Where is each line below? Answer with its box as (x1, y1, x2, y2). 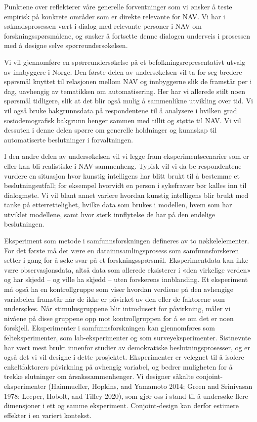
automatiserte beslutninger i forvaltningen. (4, 134, 133, 144)
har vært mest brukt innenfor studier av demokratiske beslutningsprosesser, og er (4, 342, 250, 352)
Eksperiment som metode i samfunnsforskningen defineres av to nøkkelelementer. (4, 235, 249, 246)
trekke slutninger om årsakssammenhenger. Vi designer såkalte (4, 371, 194, 381)
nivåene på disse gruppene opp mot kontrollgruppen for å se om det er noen (4, 313, 234, 323)
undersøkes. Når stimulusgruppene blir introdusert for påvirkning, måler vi (4, 303, 231, 314)
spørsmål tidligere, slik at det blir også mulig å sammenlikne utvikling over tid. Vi (4, 95, 253, 106)
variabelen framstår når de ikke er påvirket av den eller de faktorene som (4, 293, 225, 304)
